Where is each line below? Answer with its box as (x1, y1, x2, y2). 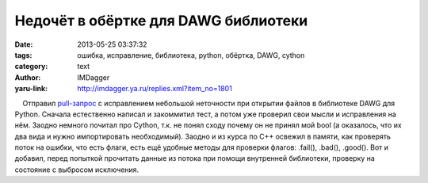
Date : (14, 40, 33, 49)
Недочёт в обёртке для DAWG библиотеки (14, 12, 308, 29)
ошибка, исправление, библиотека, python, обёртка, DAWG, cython (77, 50, 305, 59)
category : (14, 62, 48, 71)
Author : (14, 72, 41, 82)
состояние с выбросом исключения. (14, 165, 139, 174)
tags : (14, 50, 32, 59)
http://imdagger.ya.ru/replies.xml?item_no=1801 (77, 84, 233, 93)
